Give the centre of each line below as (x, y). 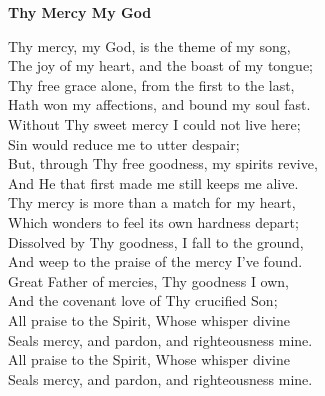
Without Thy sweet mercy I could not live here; (154, 123)
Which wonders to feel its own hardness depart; (153, 221)
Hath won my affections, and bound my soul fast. (159, 104)
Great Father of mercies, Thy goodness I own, (149, 280)
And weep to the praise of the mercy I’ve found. (155, 261)
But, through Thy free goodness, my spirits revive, (163, 163)
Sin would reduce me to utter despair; (124, 143)
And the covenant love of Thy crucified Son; (143, 300)
